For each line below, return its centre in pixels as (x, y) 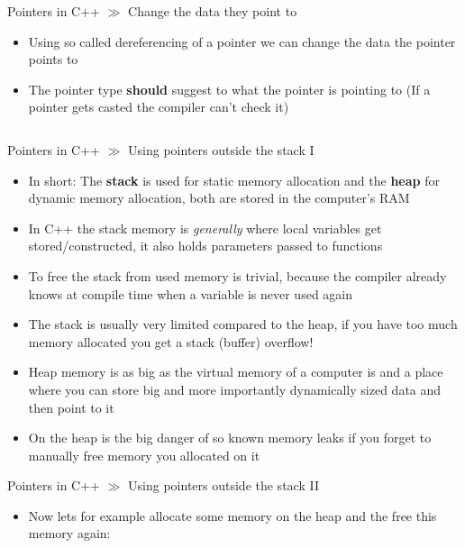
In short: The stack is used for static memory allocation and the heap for (234, 180)
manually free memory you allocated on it (144, 455)
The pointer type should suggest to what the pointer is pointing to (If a (229, 89)
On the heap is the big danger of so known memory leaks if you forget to (230, 438)
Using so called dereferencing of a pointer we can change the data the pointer (242, 41)
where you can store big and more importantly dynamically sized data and (235, 389)
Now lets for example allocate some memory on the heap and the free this (232, 515)
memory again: (69, 533)
